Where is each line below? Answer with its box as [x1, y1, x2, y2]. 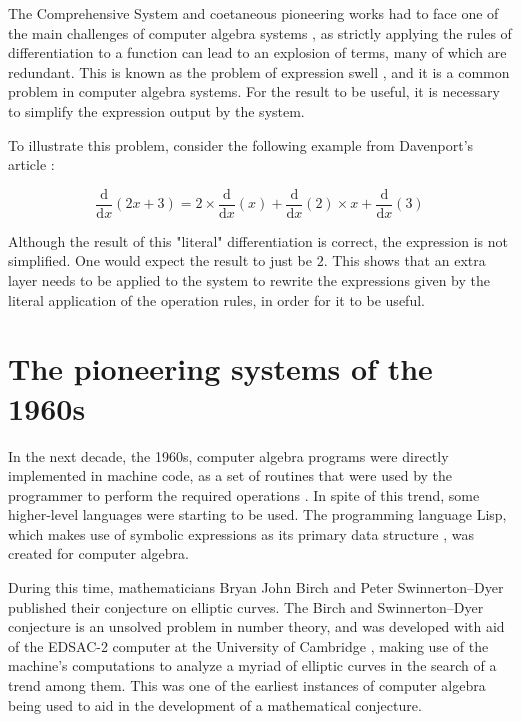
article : [8, 154, 55, 175]
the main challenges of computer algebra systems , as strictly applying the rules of [8, 22, 512, 43]
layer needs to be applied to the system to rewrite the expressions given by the [8, 270, 491, 290]
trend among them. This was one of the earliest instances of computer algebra [8, 675, 486, 696]
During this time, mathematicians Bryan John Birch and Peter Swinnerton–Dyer [8, 577, 504, 598]
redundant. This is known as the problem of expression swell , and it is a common [8, 61, 510, 82]
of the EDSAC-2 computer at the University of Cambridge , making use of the [8, 635, 489, 656]
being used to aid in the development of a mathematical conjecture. [8, 694, 422, 715]
